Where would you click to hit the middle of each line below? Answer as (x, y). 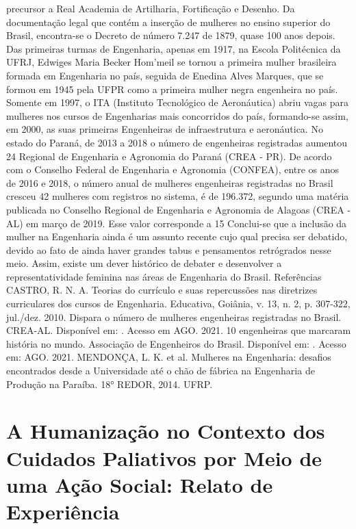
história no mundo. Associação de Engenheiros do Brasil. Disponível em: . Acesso (176, 343)
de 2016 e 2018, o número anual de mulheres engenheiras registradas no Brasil (170, 182)
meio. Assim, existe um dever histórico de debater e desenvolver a (144, 263)
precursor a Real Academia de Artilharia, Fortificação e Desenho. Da (151, 8)
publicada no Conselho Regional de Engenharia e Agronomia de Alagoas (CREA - (179, 209)
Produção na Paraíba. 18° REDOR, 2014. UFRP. (110, 384)
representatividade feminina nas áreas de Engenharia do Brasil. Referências (164, 276)
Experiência (63, 511)
